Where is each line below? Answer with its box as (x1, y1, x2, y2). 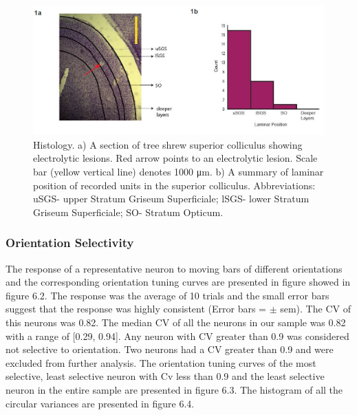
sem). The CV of (280, 301, 351, 316)
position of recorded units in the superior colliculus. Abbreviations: (33, 178, 316, 192)
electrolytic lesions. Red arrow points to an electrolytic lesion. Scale (33, 151, 318, 165)
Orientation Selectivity (6, 234, 134, 251)
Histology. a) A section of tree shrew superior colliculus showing (33, 137, 303, 151)
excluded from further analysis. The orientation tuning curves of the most (6, 355, 316, 370)
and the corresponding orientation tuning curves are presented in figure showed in (6, 275, 351, 289)
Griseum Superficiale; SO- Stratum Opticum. (33, 204, 224, 219)
